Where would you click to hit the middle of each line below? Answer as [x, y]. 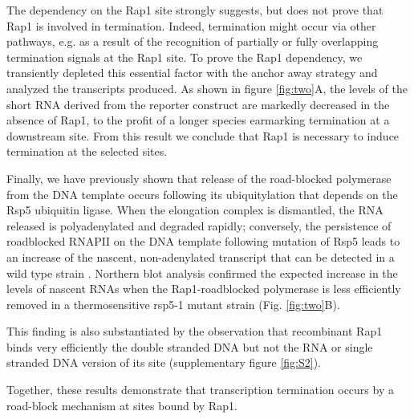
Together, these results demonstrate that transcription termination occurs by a [200, 390]
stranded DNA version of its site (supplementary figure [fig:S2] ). [164, 362]
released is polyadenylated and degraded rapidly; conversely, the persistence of [199, 225]
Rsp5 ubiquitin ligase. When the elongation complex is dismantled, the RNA [195, 210]
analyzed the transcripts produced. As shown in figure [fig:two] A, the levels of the [207, 88]
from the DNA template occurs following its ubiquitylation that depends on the [202, 194]
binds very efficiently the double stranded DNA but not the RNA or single [190, 346]
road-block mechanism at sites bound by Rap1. [122, 405]
